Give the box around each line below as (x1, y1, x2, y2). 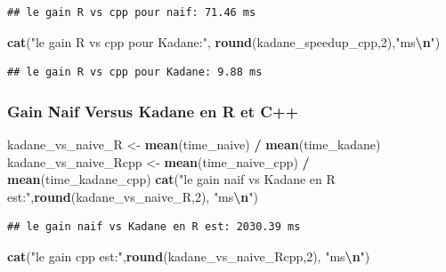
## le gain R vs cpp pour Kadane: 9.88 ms (7, 66, 263, 79)
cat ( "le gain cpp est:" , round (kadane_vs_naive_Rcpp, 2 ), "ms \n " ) (7, 246, 370, 265)
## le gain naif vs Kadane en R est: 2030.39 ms (7, 220, 301, 234)
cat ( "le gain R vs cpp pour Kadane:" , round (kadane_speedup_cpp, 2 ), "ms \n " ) (7, 32, 441, 51)
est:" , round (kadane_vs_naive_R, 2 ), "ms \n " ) (7, 187, 258, 205)
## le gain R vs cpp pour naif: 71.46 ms (7, 6, 256, 19)
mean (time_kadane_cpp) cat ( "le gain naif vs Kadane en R (7, 170, 336, 188)
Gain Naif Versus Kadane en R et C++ (7, 100, 299, 122)
